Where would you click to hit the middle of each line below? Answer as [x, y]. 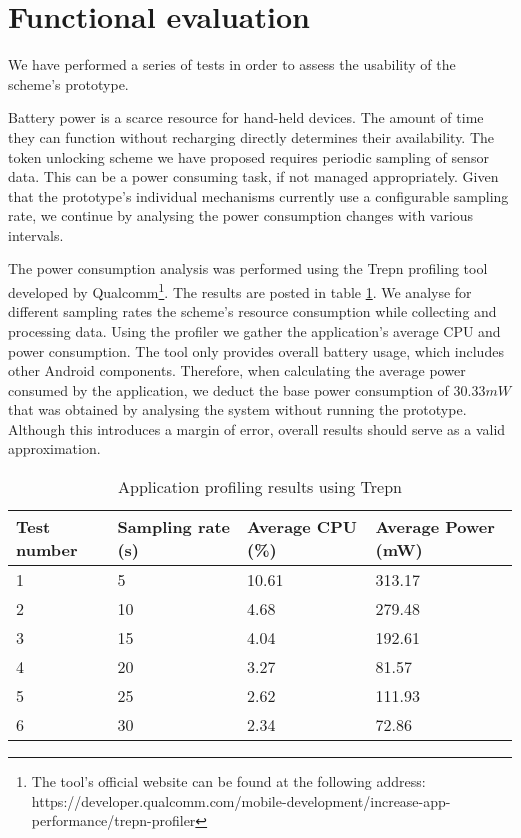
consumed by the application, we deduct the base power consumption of [228, 389]
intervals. [36, 234]
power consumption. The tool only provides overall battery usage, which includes [256, 350]
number [47, 550]
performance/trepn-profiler [113, 820]
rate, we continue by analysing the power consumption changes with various [241, 215]
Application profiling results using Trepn [260, 487]
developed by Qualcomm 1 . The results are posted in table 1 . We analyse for [240, 290]
